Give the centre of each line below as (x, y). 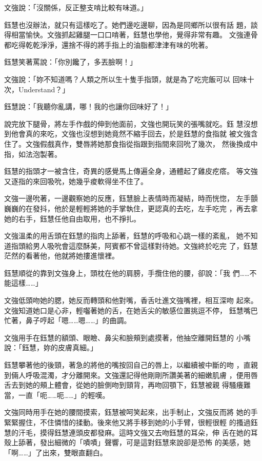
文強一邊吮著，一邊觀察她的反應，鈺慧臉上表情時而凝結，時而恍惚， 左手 (127, 198)
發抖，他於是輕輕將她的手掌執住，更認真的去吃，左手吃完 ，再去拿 (145, 208)
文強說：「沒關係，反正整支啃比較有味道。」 (76, 7)
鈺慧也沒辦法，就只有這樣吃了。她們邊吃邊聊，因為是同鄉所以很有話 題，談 (131, 24)
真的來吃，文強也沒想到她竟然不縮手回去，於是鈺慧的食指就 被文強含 (142, 134)
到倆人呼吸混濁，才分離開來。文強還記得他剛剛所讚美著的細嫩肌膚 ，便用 (127, 375)
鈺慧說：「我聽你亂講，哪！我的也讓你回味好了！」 (88, 106)
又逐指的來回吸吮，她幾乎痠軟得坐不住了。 (76, 181)
